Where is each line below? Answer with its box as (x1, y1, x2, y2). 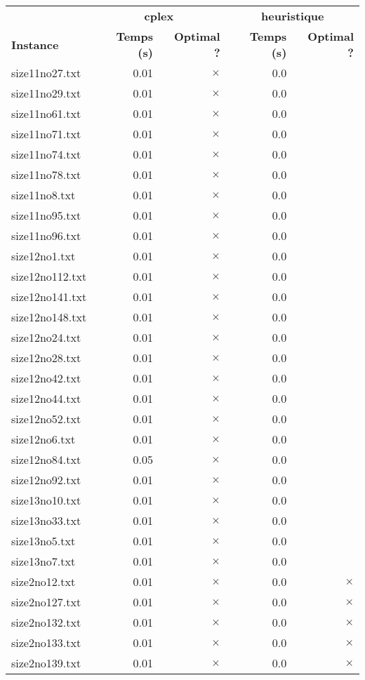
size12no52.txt (11, 411, 81, 427)
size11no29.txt (11, 85, 81, 101)
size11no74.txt (11, 146, 81, 162)
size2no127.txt (11, 594, 81, 610)
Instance (11, 36, 59, 53)
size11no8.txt (11, 187, 76, 203)
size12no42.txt (11, 370, 81, 386)
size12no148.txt (11, 309, 87, 325)
